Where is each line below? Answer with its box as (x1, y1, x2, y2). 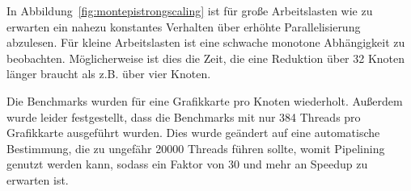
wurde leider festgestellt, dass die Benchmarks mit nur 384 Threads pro (6, 108, 361, 125)
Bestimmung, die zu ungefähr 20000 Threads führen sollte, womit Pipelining (6, 139, 385, 156)
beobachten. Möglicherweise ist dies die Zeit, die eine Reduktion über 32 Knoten (6, 49, 405, 66)
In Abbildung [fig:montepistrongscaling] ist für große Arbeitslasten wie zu (6, 2, 373, 19)
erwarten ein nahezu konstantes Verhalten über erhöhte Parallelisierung (6, 18, 361, 35)
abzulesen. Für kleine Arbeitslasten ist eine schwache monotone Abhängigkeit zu (6, 34, 405, 51)
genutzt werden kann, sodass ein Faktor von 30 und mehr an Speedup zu (6, 156, 368, 172)
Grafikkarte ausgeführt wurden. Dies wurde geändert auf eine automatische (6, 124, 380, 141)
